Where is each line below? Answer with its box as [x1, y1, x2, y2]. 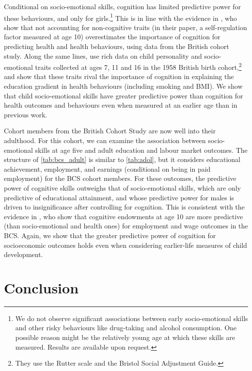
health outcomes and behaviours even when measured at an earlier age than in [4, 100, 237, 110]
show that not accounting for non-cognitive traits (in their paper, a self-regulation [4, 22, 247, 32]
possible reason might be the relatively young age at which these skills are [15, 332, 236, 342]
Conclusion [4, 277, 79, 297]
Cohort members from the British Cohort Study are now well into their [4, 126, 216, 136]
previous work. [4, 109, 47, 119]
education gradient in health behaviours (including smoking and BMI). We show [4, 81, 243, 91]
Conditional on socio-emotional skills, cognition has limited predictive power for [4, 1, 241, 11]
